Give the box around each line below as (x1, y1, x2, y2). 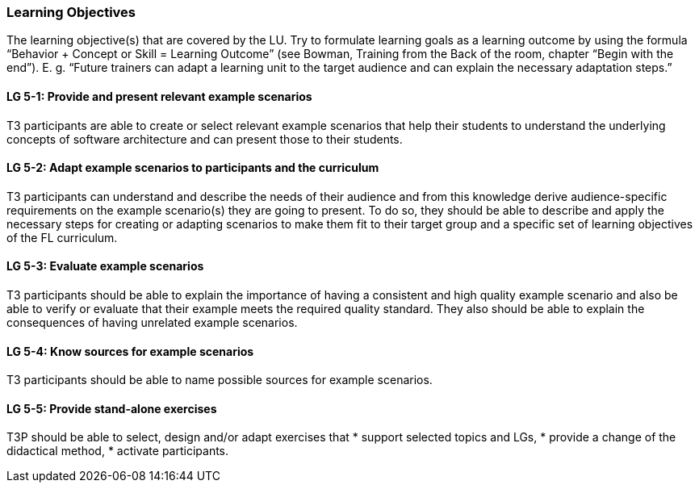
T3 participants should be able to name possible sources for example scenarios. (6, 373, 433, 387)
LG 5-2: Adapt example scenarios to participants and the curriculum (6, 161, 379, 175)
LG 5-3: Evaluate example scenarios (6, 259, 204, 274)
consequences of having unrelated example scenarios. (6, 316, 298, 330)
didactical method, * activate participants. (6, 444, 229, 458)
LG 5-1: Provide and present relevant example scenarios (6, 89, 312, 103)
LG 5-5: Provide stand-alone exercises (6, 401, 217, 416)
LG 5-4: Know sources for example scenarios (6, 344, 254, 358)
